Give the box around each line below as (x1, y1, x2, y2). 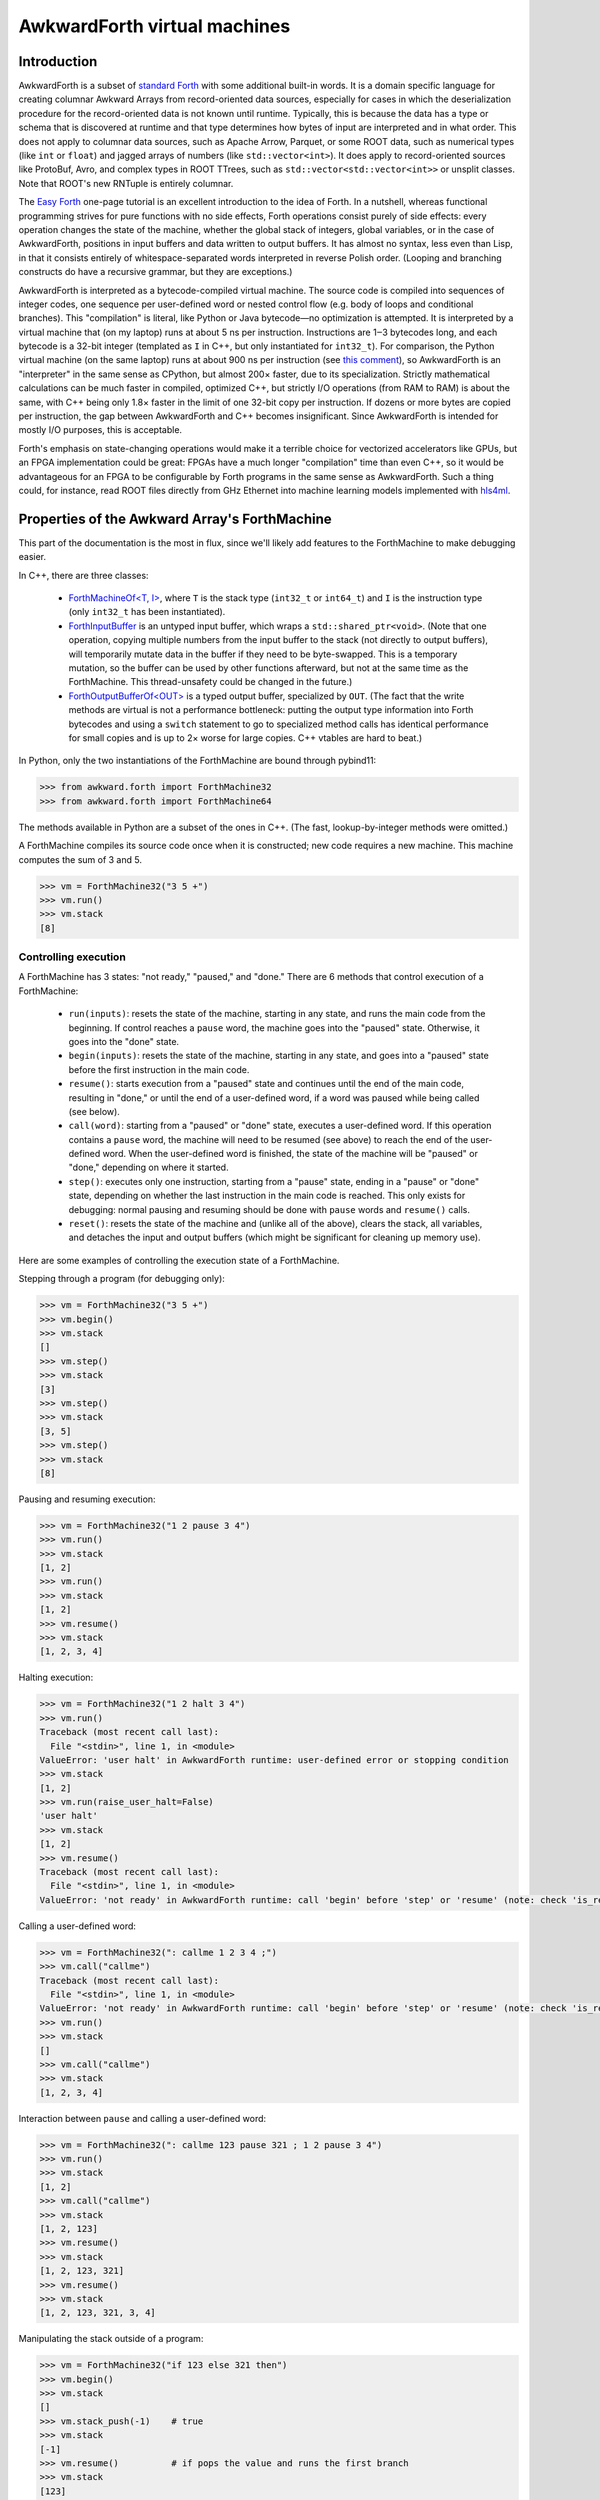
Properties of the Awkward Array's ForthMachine (18, 510, 332, 527)
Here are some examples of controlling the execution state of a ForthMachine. (18, 1254, 340, 1266)
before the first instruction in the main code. (68, 1063, 250, 1075)
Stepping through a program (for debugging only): (18, 1273, 225, 1285)
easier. (18, 551, 47, 563)
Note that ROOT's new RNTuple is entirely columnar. (18, 177, 234, 189)
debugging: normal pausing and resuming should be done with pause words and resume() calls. (68, 1203, 470, 1215)
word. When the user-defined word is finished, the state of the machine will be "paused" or (102, 1148, 479, 1160)
